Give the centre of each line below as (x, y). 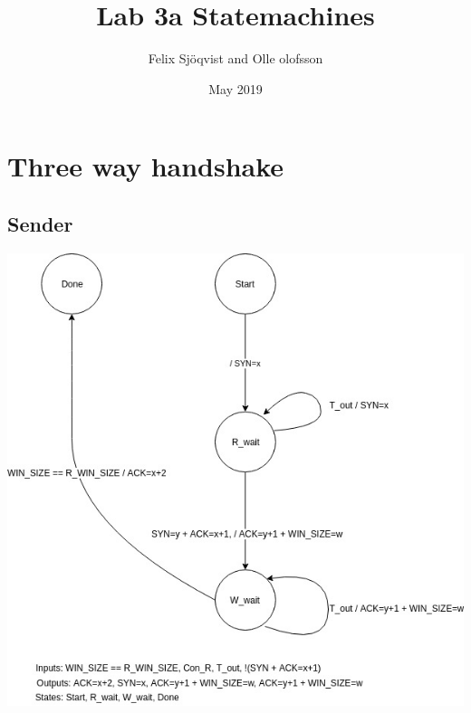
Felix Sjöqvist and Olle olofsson (235, 58)
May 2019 (235, 88)
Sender (40, 223)
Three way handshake (146, 166)
